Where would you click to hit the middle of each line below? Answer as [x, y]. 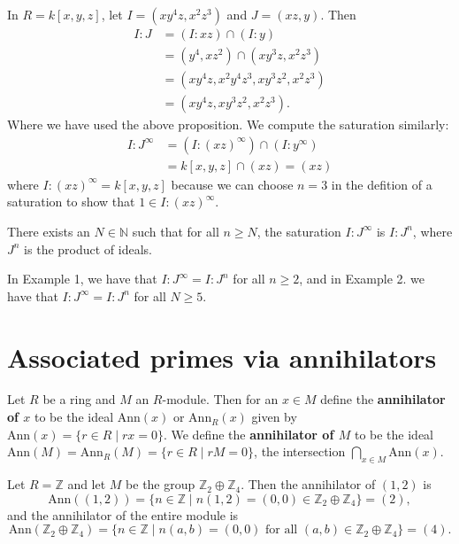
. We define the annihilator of [249, 434]
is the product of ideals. [88, 249]
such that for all [176, 231]
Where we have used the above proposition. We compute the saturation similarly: [228, 124]
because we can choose [232, 184]
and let [87, 484]
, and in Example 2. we [362, 279]
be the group [161, 484]
